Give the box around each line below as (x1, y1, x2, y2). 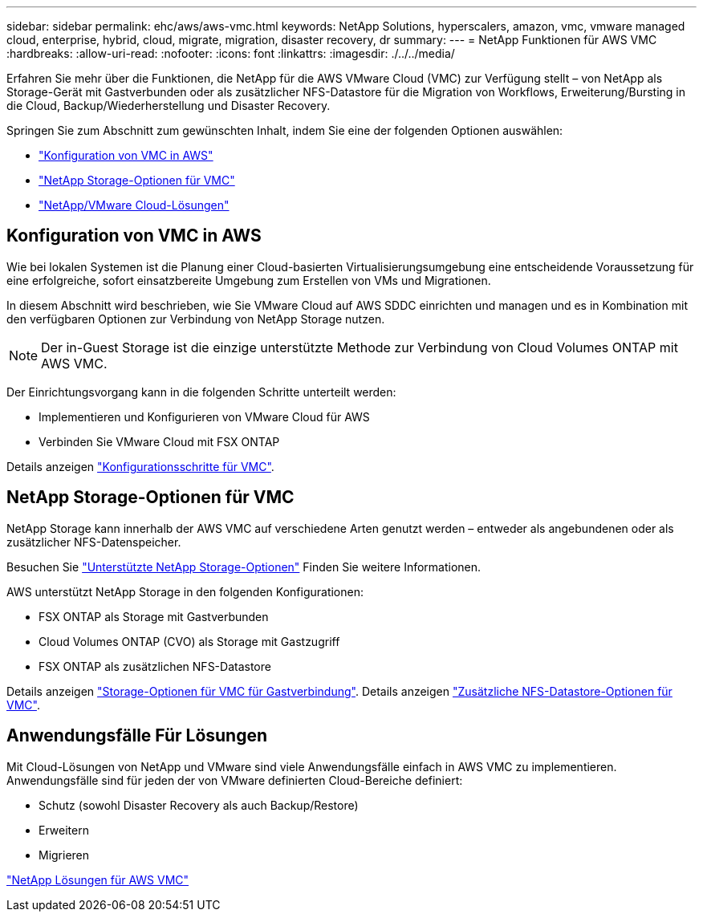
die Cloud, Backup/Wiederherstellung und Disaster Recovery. (6, 99, 331, 112)
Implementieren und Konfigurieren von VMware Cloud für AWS (39, 409, 370, 424)
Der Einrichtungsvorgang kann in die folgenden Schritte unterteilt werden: (6, 384, 396, 399)
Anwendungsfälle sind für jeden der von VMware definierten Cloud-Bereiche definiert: (6, 773, 463, 787)
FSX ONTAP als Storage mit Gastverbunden (39, 609, 269, 624)
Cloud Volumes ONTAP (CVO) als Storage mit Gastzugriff (39, 634, 340, 648)
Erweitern (39, 823, 89, 837)
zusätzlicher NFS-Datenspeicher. (6, 534, 181, 549)
